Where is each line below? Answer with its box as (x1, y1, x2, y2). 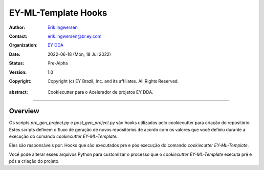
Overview (9, 107, 40, 115)
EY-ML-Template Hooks (9, 7, 108, 18)
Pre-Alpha (47, 60, 68, 66)
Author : (9, 24, 25, 30)
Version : (9, 69, 27, 75)
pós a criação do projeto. (9, 158, 60, 164)
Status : (9, 60, 24, 66)
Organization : (9, 42, 38, 48)
